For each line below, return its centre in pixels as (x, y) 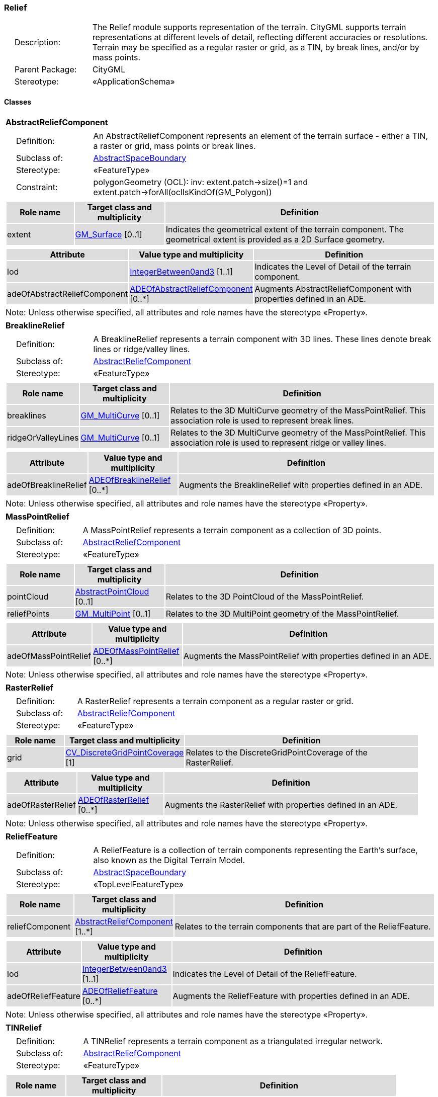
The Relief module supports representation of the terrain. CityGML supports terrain (249, 27)
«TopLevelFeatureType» (139, 884)
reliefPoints (28, 613)
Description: (38, 43)
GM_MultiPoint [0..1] (113, 613)
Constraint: (37, 187)
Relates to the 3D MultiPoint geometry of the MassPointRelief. (282, 613)
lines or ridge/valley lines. (142, 349)
